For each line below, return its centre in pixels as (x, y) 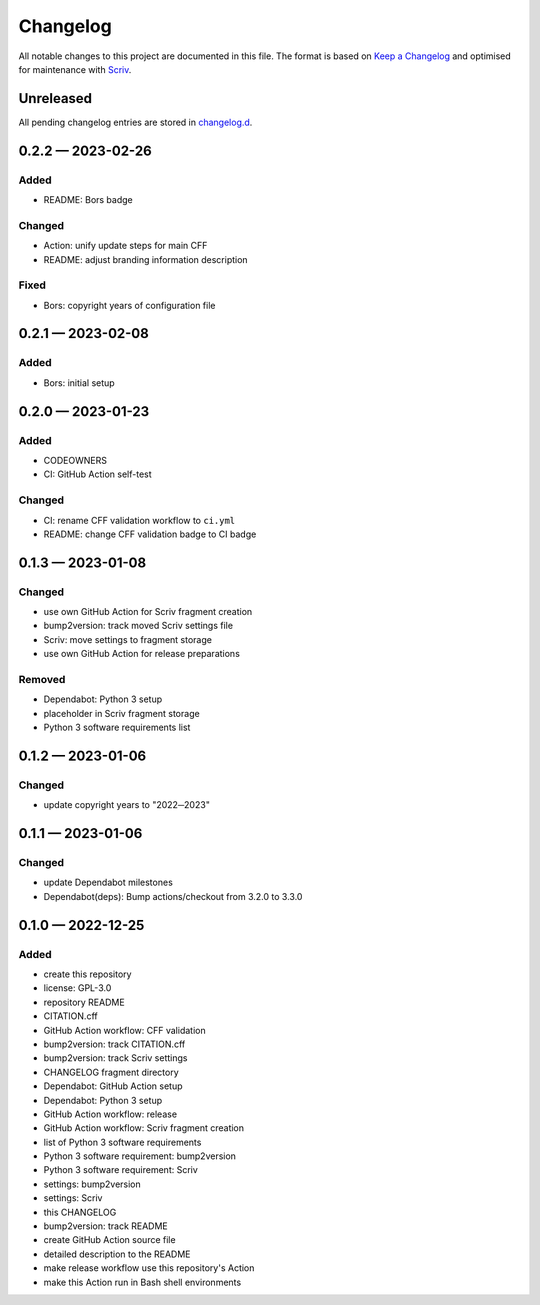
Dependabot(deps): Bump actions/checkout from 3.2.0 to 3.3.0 (173, 896)
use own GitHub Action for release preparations (141, 654)
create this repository (87, 974)
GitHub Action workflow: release (110, 1114)
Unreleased (55, 98)
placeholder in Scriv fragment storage (121, 713)
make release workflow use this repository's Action (149, 1268)
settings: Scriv (73, 1198)
